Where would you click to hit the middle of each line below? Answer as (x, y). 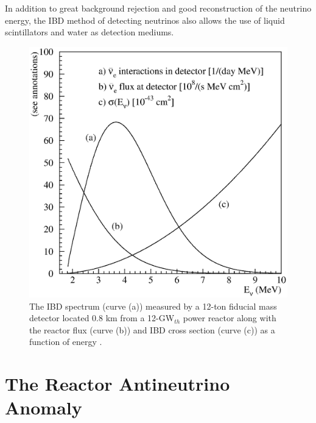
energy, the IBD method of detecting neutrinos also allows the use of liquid (145, 20)
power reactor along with (230, 318)
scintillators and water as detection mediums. (90, 32)
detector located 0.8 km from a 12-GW (102, 318)
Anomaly (44, 407)
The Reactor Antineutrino (118, 384)
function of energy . (66, 342)
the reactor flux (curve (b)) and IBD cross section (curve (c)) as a (152, 329)
